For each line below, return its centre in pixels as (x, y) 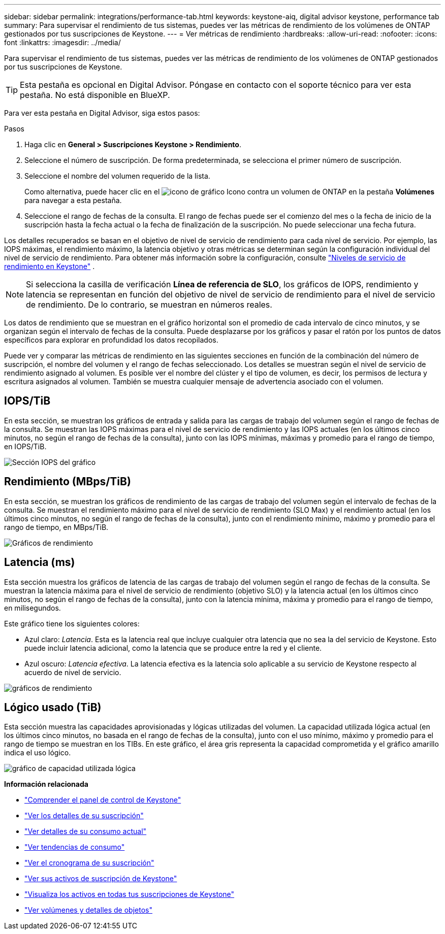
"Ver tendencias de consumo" (75, 847)
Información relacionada (46, 784)
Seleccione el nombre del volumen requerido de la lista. (117, 176)
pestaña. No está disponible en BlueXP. (95, 95)
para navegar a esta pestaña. (73, 200)
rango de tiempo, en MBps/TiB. (56, 527)
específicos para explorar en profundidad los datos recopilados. (111, 340)
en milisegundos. (33, 608)
